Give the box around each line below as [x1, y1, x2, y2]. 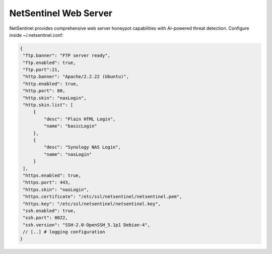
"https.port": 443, [23, 179, 71, 185]
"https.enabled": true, [23, 172, 82, 178]
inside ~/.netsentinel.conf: [9, 32, 64, 38]
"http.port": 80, [23, 88, 65, 94]
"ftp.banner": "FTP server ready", [23, 53, 111, 58]
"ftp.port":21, [23, 67, 60, 73]
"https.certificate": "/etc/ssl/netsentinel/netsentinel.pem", [23, 194, 182, 200]
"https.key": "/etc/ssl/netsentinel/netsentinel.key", [23, 201, 161, 207]
